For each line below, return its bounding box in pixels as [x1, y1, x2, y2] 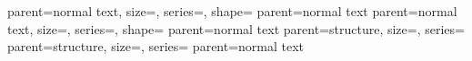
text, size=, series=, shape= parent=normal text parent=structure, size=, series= [7, 19, 465, 38]
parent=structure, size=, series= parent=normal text [7, 37, 305, 56]
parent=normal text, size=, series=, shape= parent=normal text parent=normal [7, 2, 457, 20]
